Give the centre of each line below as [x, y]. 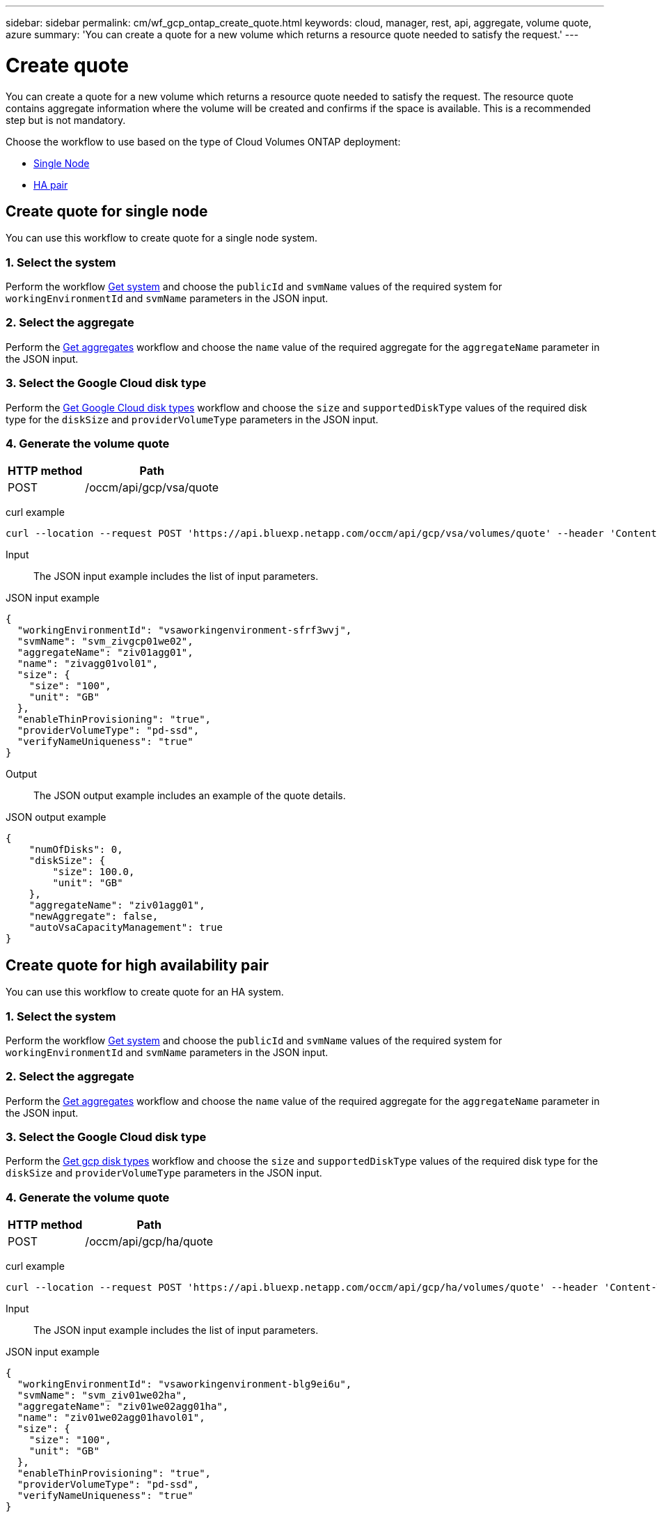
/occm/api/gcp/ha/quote [149, 1242]
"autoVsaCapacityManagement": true [126, 928]
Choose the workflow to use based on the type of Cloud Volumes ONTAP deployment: [203, 141]
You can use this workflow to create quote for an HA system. [145, 992]
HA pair [51, 184]
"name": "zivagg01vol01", [88, 664]
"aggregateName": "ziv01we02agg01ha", [123, 1407]
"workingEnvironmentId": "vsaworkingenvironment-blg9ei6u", [184, 1384]
